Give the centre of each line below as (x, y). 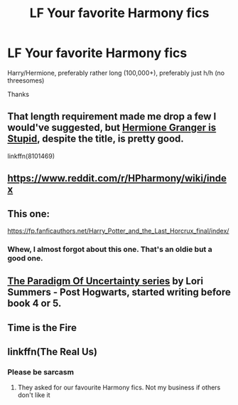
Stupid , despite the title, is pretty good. (96, 139)
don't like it (34, 395)
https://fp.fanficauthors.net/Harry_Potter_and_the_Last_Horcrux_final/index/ (118, 231)
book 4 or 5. (34, 304)
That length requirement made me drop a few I (112, 116)
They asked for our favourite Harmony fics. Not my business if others (119, 388)
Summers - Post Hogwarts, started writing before (119, 292)
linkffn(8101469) (31, 156)
